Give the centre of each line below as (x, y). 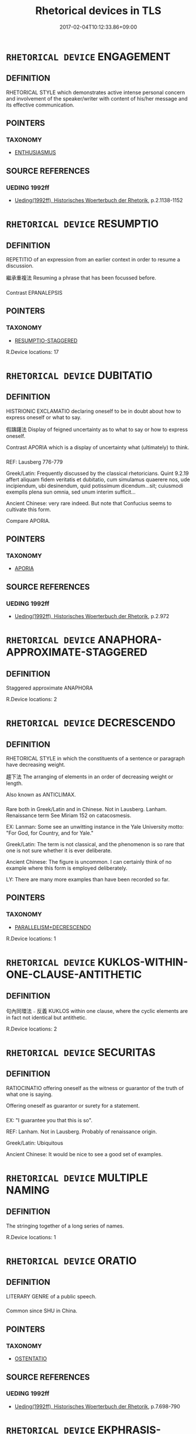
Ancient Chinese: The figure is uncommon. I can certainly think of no (89, 861)
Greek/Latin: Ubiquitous (35, 1143)
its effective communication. (40, 105)
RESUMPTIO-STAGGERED (46, 340)
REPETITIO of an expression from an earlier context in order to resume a (93, 260)
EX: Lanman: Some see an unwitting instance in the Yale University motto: (95, 826)
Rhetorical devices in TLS (98, 11)
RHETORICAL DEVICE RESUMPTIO (82, 224)
